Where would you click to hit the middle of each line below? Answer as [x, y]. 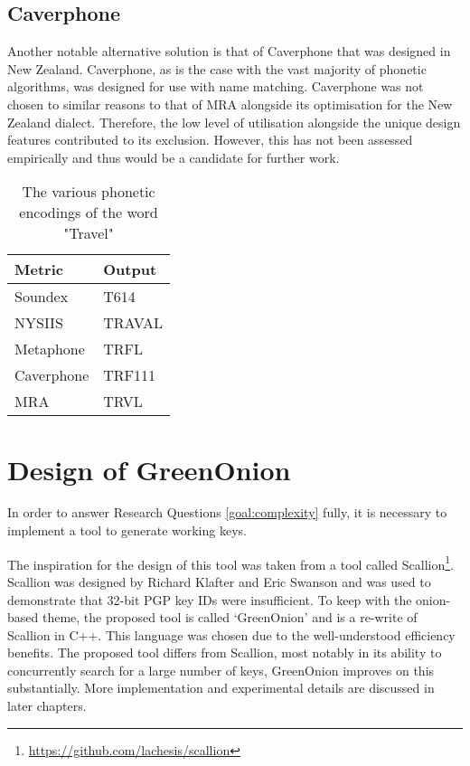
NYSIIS [39, 323]
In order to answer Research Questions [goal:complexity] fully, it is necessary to [227, 512]
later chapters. [47, 706]
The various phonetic [89, 192]
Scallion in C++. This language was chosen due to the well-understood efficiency [231, 634]
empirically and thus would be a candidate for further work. [174, 157]
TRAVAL [133, 323]
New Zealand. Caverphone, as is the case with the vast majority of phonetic [217, 68]
